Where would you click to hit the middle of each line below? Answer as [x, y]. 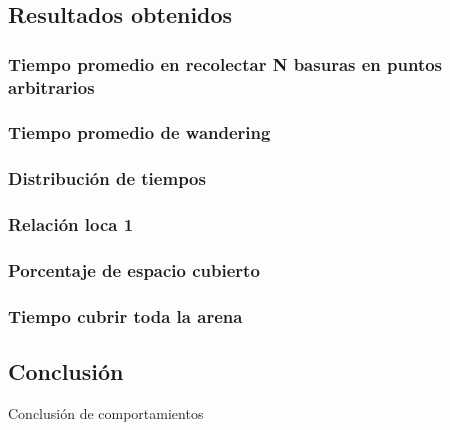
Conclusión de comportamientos [106, 412]
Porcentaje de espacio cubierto [134, 270]
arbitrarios [51, 86]
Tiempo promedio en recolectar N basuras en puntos [225, 63]
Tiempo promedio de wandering [139, 132]
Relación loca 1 [71, 224]
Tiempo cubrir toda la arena [125, 315]
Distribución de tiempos [107, 178]
